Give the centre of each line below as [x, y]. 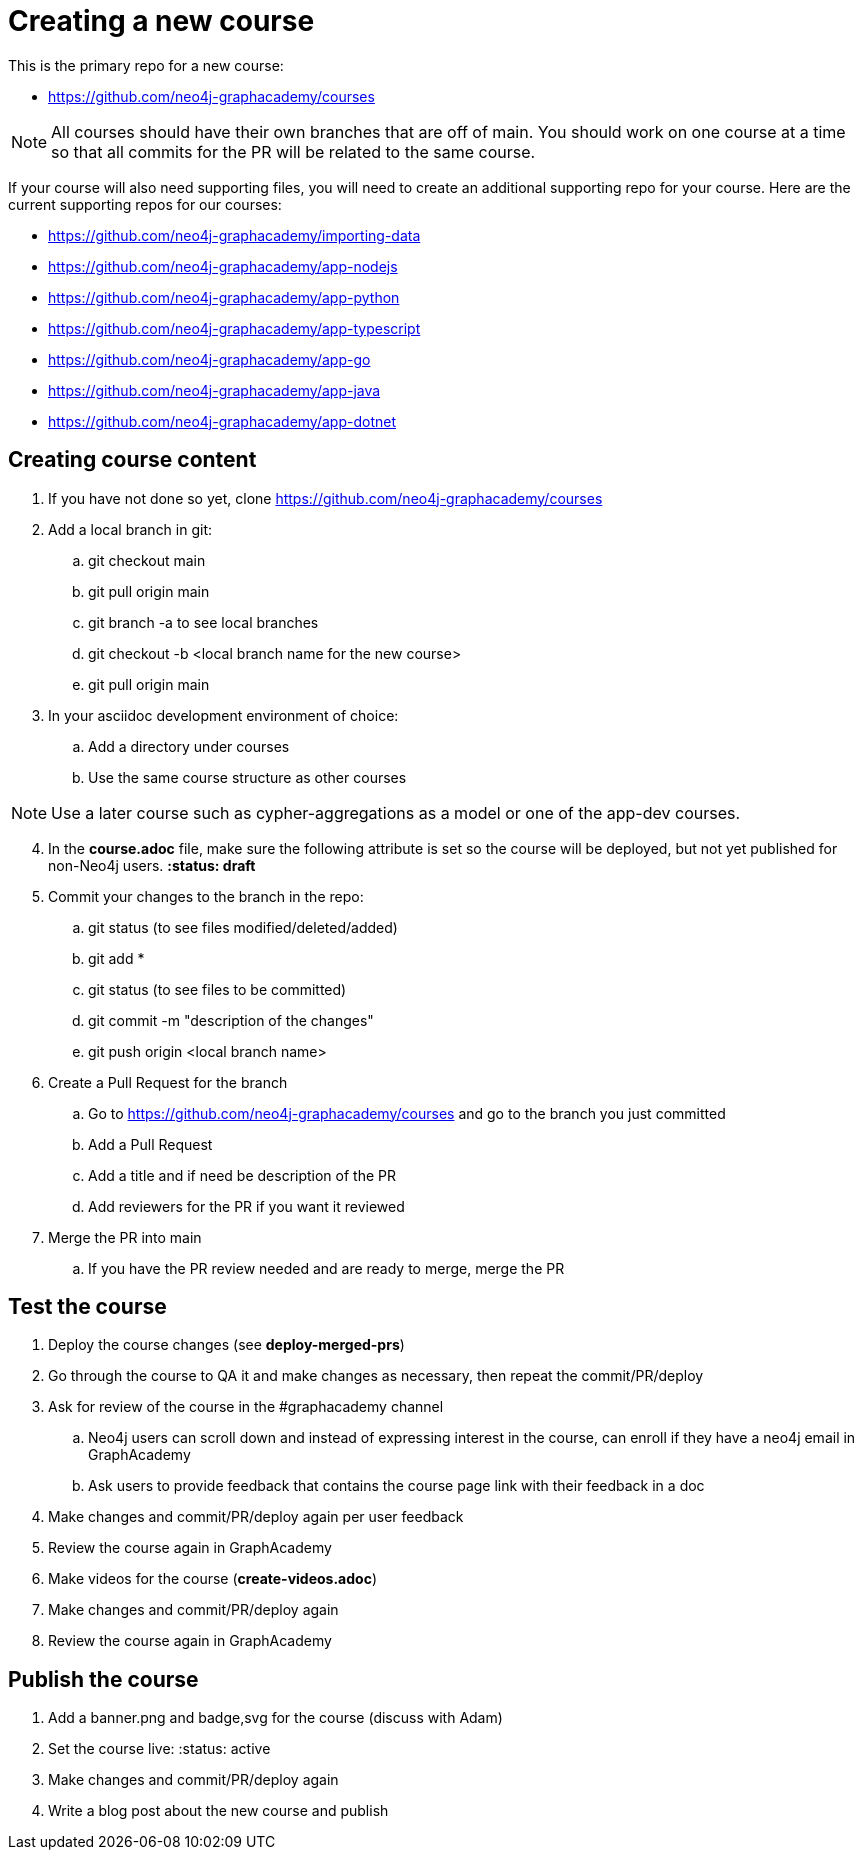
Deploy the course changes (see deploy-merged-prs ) [226, 1345]
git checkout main [147, 560]
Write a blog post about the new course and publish [218, 1811]
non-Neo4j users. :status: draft [152, 865]
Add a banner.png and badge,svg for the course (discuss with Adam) [275, 1718]
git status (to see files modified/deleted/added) [243, 927]
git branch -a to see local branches [203, 622]
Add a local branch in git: [130, 529]
